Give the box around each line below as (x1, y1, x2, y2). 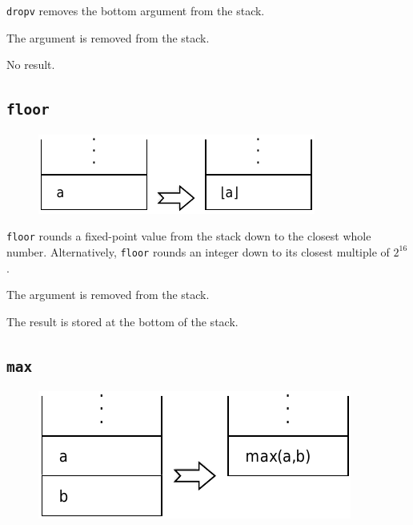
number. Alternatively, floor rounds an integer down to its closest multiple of (6, 243, 390, 260)
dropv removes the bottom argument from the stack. (6, 2, 265, 18)
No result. (6, 56, 55, 73)
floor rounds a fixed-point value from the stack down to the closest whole (6, 228, 371, 244)
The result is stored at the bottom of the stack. (6, 313, 239, 329)
